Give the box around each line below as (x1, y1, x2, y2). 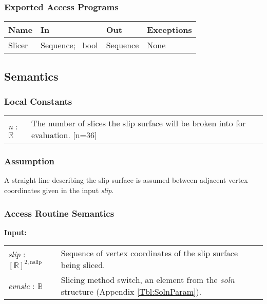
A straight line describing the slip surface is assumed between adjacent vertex (4, 175, 248, 185)
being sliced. (61, 259, 105, 271)
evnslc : (8, 279, 35, 292)
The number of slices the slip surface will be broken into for (31, 117, 246, 129)
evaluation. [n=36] (31, 129, 97, 141)
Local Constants (4, 94, 72, 107)
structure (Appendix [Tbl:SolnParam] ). (61, 286, 202, 298)
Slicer (8, 39, 28, 51)
